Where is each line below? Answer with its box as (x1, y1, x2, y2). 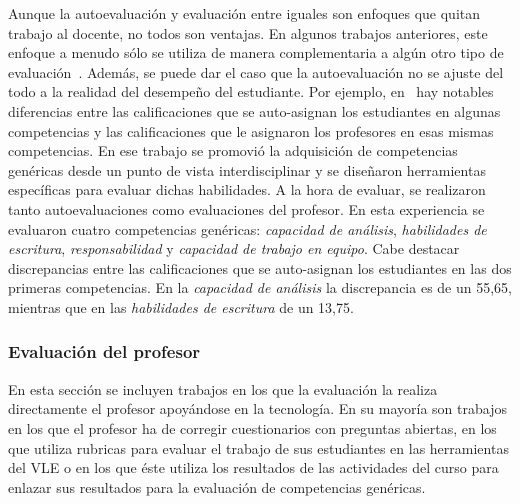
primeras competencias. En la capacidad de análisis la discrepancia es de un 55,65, (8, 277, 512, 298)
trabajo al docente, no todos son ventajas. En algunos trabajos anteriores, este (8, 22, 488, 43)
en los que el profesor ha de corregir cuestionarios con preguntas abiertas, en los (8, 417, 497, 438)
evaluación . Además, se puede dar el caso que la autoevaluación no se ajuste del (8, 61, 504, 82)
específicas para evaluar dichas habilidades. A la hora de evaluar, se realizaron (8, 179, 486, 200)
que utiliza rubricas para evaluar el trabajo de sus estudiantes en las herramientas (8, 437, 509, 458)
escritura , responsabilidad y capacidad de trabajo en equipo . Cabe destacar (8, 238, 460, 259)
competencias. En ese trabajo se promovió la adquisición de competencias (8, 140, 458, 161)
